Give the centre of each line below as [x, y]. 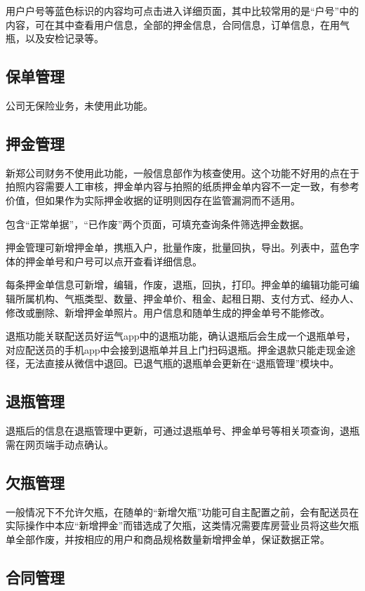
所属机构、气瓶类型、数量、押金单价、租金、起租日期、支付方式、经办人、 [187, 298]
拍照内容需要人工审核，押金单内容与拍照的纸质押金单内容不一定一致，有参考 [182, 186]
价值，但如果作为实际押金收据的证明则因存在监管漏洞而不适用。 [153, 200]
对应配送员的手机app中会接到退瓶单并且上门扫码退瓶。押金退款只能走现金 [176, 349]
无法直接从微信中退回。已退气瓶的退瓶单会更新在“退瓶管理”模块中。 [182, 363]
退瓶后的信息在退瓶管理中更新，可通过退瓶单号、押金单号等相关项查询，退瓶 [182, 431]
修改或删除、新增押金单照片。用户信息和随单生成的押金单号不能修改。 [168, 312]
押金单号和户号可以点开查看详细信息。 [113, 261]
